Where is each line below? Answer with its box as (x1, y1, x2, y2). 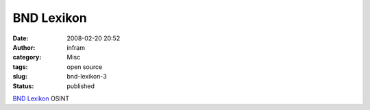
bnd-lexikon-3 (66, 72, 108, 81)
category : (12, 53, 42, 61)
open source (66, 62, 103, 71)
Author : (12, 43, 36, 51)
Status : (12, 82, 34, 90)
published (66, 82, 95, 90)
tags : (12, 62, 28, 71)
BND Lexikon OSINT (12, 94, 70, 102)
